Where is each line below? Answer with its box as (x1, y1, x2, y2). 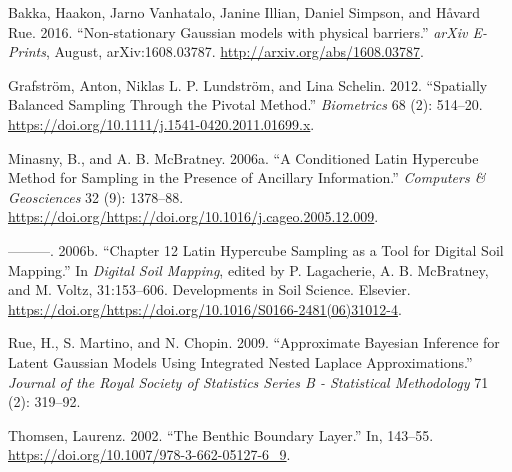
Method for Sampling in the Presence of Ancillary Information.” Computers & (8, 167, 486, 188)
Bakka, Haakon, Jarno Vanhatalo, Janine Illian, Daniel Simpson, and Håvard (8, 2, 480, 22)
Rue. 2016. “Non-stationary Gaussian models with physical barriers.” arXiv (8, 21, 468, 42)
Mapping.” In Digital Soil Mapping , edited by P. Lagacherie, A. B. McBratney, (8, 259, 489, 280)
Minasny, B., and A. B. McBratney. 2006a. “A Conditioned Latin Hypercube (8, 147, 479, 168)
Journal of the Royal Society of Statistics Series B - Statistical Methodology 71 (8, 371, 489, 392)
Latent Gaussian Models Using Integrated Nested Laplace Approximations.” (8, 351, 473, 372)
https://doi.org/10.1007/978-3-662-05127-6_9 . (8, 444, 291, 465)
